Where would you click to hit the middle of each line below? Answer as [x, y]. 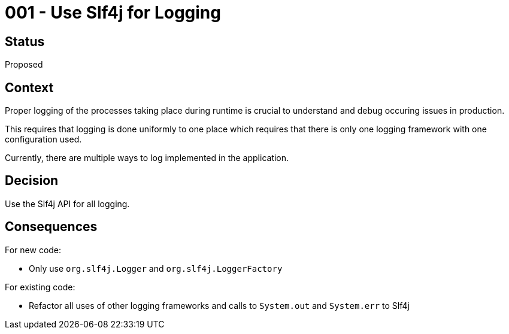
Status [25, 41]
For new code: [33, 250]
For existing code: [40, 287]
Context [29, 87]
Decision [32, 181]
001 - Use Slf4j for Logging [113, 13]
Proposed [24, 65]
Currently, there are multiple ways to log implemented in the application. [147, 158]
